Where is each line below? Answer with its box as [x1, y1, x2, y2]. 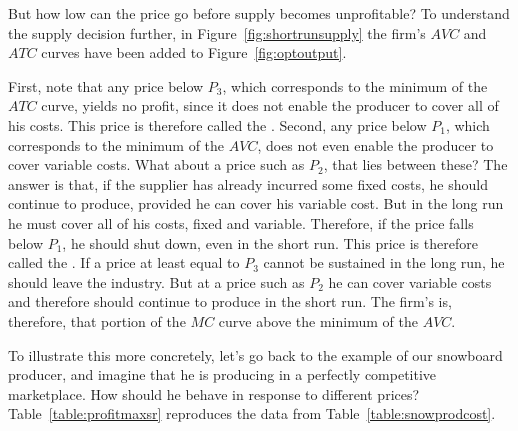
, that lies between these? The [323, 154, 508, 175]
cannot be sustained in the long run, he [263, 252, 505, 273]
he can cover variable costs [328, 271, 492, 292]
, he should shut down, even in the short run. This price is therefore [62, 232, 478, 253]
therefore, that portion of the [8, 310, 186, 331]
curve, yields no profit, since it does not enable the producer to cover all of [41, 95, 499, 116]
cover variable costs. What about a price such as [8, 154, 305, 175]
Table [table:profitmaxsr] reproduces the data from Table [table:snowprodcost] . [8, 403, 496, 424]
